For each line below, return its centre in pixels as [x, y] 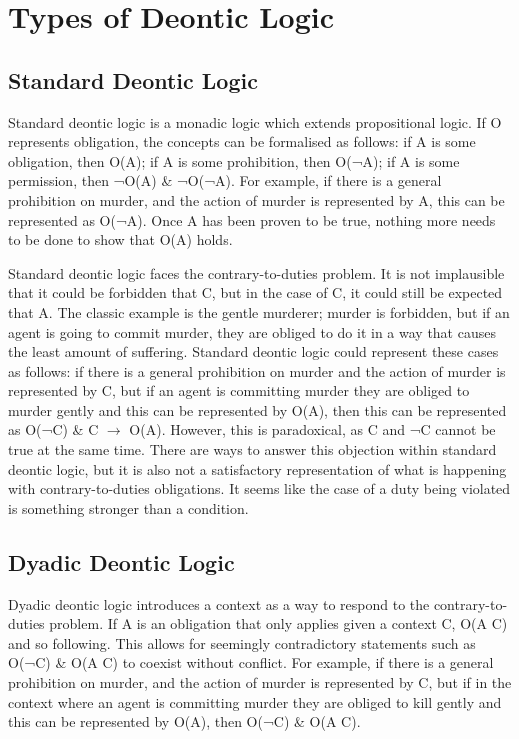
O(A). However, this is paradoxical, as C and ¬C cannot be [312, 429]
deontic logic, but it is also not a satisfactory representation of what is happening [257, 468]
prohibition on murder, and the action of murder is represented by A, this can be [256, 199]
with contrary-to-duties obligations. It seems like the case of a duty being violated [259, 488]
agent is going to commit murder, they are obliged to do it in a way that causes [252, 331]
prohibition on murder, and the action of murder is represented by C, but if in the [260, 682]
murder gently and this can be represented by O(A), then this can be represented [257, 409]
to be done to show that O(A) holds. [120, 239]
